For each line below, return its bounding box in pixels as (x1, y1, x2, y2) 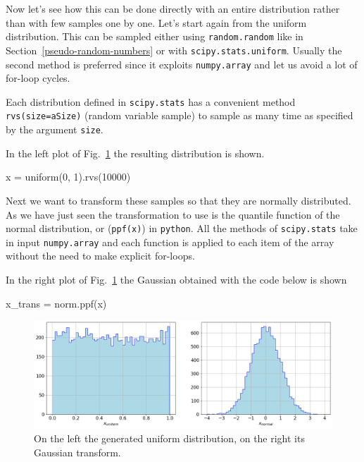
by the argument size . (6, 122, 103, 137)
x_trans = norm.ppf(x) (6, 296, 107, 310)
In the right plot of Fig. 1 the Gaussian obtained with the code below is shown (6, 272, 347, 286)
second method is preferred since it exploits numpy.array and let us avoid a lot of (6, 56, 358, 71)
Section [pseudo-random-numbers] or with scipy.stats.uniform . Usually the (6, 42, 342, 57)
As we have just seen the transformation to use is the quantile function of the (6, 207, 340, 221)
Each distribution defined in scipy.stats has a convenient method (6, 94, 296, 109)
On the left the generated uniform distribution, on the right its (34, 430, 305, 445)
